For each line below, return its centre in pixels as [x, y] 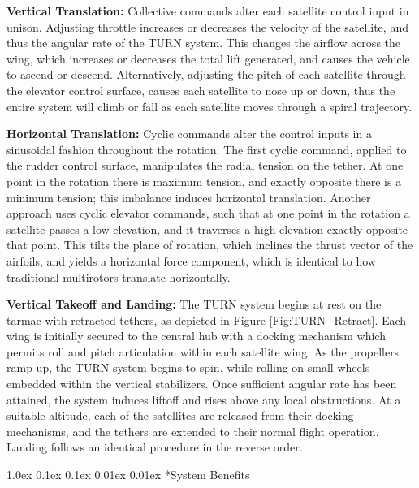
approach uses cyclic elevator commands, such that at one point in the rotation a [208, 213]
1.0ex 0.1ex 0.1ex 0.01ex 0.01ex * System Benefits [128, 475]
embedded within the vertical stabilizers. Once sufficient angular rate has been [202, 384]
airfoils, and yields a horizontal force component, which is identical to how [191, 260]
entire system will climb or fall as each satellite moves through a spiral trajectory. [209, 106]
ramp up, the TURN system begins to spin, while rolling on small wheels [188, 367]
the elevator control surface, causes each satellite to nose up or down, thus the [201, 90]
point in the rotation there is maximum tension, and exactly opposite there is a [204, 181]
